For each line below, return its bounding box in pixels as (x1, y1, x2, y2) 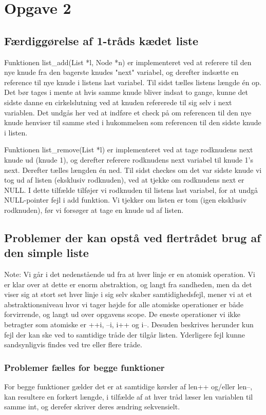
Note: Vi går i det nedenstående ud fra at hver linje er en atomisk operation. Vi (4, 269, 255, 280)
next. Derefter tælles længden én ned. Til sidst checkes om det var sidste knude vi (4, 164, 262, 175)
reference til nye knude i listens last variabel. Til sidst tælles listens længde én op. (4, 76, 261, 87)
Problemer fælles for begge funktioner (4, 361, 165, 373)
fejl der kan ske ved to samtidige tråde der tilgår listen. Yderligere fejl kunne (4, 329, 245, 340)
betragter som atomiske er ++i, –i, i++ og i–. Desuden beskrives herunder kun (4, 319, 254, 330)
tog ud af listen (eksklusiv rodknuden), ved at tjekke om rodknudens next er (4, 174, 244, 185)
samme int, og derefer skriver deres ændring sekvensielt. (4, 401, 180, 412)
